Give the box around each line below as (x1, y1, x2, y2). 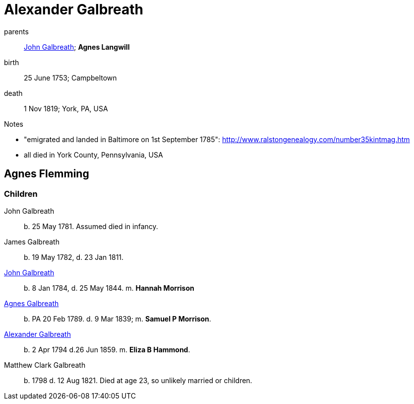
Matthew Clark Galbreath (4, 360, 86, 369)
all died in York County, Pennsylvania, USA (24, 150, 163, 159)
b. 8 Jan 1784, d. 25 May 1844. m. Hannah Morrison (24, 283, 194, 292)
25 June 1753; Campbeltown (24, 73, 117, 82)
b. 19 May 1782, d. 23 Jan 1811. (24, 252, 124, 261)
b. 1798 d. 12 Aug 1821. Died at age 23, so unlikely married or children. (24, 376, 252, 385)
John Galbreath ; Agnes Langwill (24, 42, 130, 51)
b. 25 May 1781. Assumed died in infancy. (24, 222, 158, 231)
